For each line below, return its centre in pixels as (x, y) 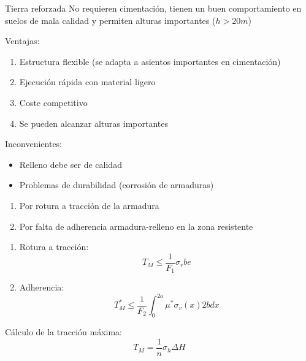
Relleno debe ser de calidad (71, 164)
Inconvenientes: (34, 144)
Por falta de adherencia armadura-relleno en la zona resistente (136, 226)
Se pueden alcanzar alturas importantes (94, 123)
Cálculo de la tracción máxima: (63, 332)
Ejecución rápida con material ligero (87, 82)
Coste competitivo (53, 102)
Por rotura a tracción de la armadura (89, 205)
